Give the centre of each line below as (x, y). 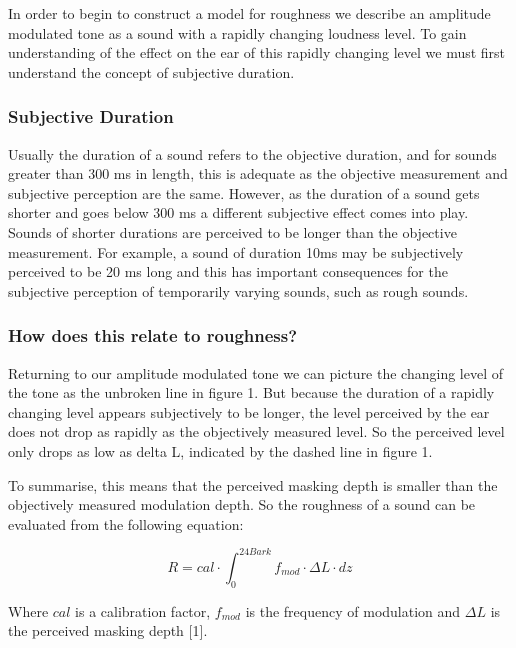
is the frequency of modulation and (353, 610)
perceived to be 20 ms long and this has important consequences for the (228, 271)
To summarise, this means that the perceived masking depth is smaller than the (253, 484)
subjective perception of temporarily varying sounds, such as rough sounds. (238, 290)
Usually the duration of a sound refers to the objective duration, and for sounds (252, 153)
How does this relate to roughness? (153, 335)
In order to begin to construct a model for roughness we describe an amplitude (249, 13)
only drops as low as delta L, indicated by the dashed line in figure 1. (220, 450)
